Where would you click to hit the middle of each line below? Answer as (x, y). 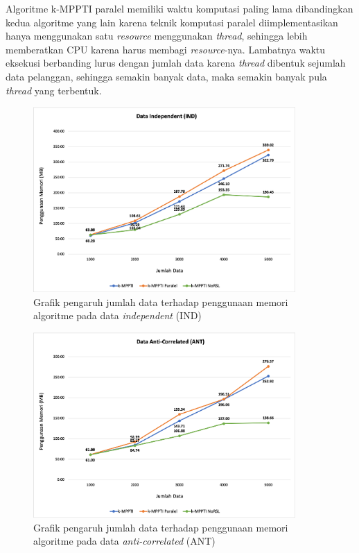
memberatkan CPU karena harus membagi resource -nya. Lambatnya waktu (166, 49)
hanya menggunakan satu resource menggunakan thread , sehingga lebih (157, 36)
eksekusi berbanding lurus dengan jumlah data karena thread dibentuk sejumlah (176, 63)
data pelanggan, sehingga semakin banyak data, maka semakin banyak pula (166, 76)
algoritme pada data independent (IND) (117, 315)
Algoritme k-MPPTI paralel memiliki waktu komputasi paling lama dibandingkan (179, 8)
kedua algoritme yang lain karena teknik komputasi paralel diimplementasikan (172, 22)
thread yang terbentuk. (54, 90)
